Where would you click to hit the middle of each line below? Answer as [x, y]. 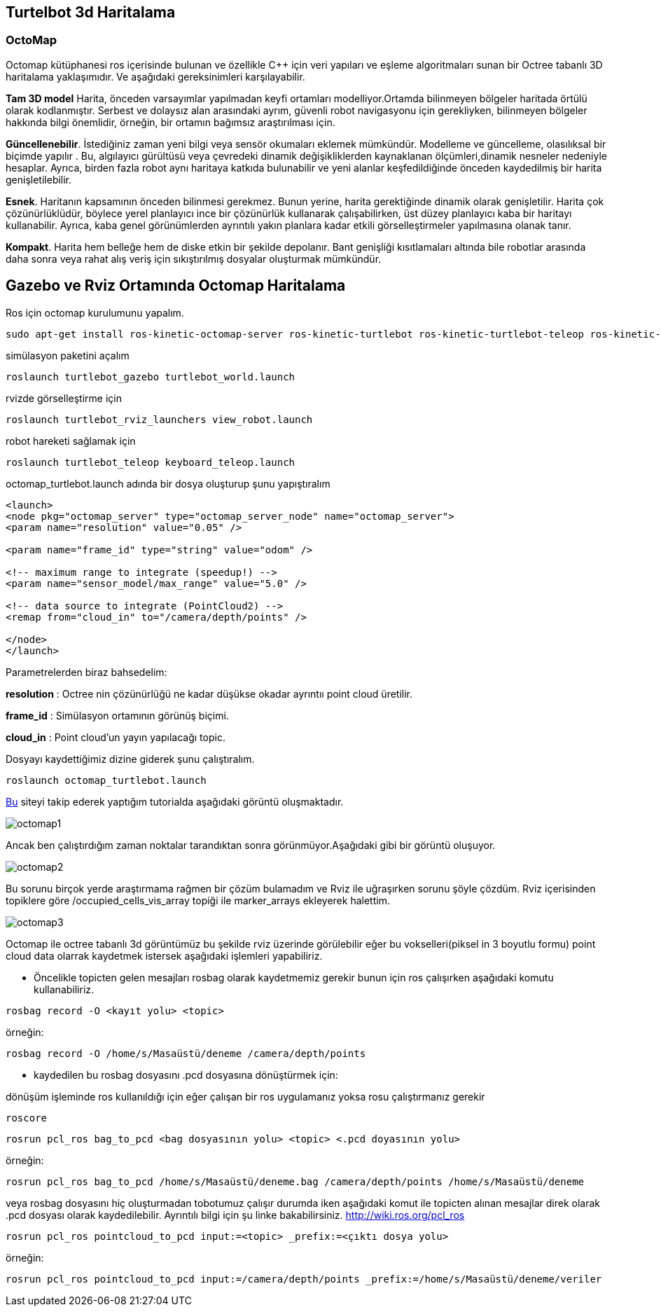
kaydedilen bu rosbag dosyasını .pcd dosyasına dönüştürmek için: [186, 1075]
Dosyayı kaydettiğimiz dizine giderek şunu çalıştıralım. [130, 759]
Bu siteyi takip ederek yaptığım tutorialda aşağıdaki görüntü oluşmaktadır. [175, 801]
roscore [27, 1118]
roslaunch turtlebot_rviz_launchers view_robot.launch [159, 419]
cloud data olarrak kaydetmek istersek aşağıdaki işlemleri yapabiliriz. [164, 955]
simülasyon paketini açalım [68, 355]
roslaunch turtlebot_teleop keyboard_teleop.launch [151, 462]
